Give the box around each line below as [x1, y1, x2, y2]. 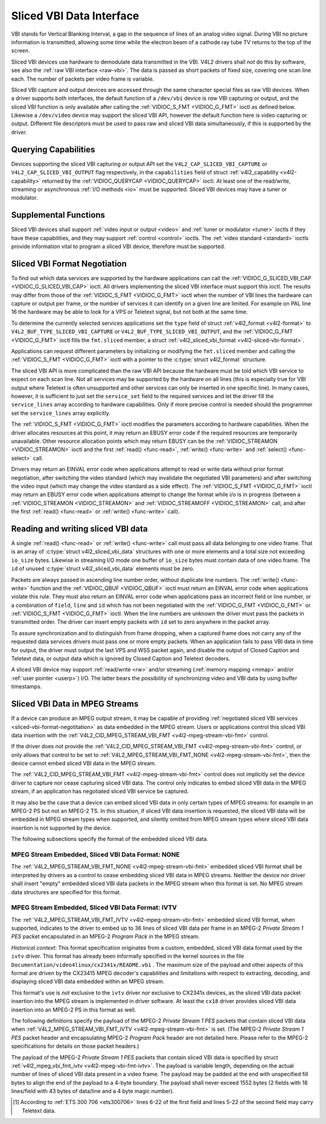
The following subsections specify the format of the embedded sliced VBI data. [11, 835, 208, 843]
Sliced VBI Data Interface [11, 9, 139, 22]
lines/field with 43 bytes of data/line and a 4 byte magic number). [11, 1088, 174, 1095]
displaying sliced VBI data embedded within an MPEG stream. [11, 978, 165, 985]
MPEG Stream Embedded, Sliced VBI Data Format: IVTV [11, 903, 177, 912]
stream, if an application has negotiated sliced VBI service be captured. [11, 788, 189, 795]
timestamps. [11, 683, 42, 690]
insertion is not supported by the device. [11, 824, 112, 831]
